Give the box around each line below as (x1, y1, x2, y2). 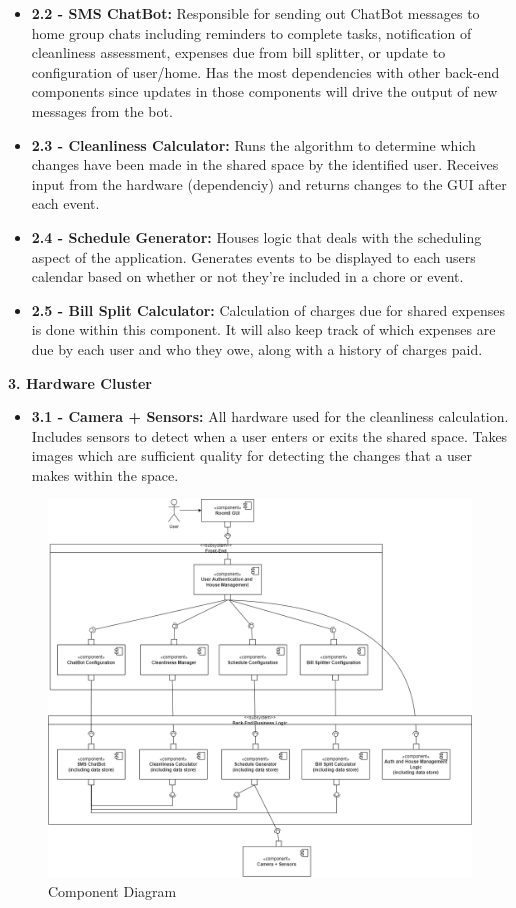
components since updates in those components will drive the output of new (31, 81, 498, 102)
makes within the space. (31, 464, 179, 485)
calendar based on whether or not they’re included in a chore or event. (31, 266, 464, 287)
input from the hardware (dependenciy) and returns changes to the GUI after (31, 173, 507, 194)
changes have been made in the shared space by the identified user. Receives (31, 154, 499, 175)
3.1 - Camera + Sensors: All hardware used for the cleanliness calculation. (31, 406, 509, 427)
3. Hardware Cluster (8, 372, 152, 393)
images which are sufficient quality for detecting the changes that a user (31, 445, 473, 466)
